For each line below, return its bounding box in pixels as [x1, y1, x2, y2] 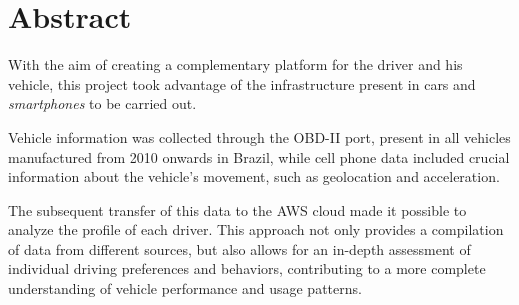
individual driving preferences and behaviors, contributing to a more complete [8, 258, 486, 279]
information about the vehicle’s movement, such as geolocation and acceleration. [8, 166, 500, 187]
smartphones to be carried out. [8, 93, 197, 114]
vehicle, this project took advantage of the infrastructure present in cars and [8, 73, 476, 94]
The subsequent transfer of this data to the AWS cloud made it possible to [8, 199, 467, 220]
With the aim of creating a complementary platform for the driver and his [8, 54, 463, 75]
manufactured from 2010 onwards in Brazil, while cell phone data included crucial [8, 146, 510, 167]
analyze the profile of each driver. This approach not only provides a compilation [8, 219, 504, 240]
